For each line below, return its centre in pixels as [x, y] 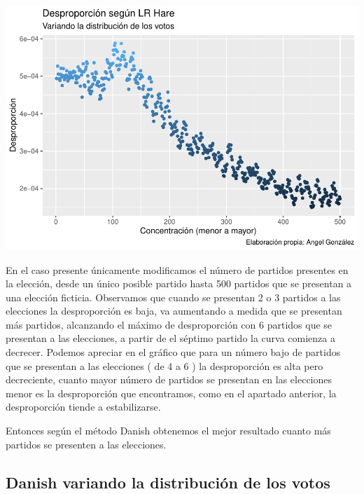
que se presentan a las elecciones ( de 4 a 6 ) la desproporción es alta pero [164, 365]
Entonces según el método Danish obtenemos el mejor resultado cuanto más [168, 431]
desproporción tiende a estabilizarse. [83, 407]
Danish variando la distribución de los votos [168, 482]
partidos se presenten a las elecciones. [86, 444]
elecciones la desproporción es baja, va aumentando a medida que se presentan [174, 311]
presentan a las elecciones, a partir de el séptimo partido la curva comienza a [171, 338]
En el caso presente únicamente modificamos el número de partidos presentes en [177, 269]
